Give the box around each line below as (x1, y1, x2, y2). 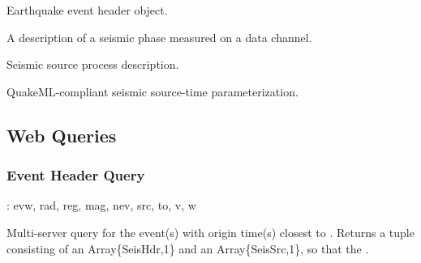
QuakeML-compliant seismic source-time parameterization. (6, 83, 299, 100)
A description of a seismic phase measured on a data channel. (6, 28, 312, 45)
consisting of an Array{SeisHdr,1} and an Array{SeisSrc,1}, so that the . (6, 240, 369, 257)
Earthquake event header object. (6, 2, 168, 18)
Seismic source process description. (6, 56, 179, 73)
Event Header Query (6, 165, 145, 185)
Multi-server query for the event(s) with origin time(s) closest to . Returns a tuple (6, 223, 415, 240)
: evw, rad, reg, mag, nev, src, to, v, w (6, 197, 196, 214)
